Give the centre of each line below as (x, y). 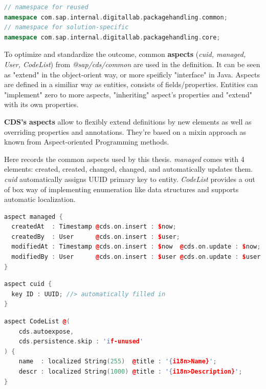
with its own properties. (41, 104)
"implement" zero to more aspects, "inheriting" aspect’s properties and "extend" (128, 94)
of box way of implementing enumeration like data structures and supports (121, 189)
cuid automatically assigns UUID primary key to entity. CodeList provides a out (130, 179)
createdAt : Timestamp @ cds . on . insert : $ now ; (94, 227)
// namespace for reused (46, 7)
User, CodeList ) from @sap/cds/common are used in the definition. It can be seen (132, 64)
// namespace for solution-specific (66, 27)
